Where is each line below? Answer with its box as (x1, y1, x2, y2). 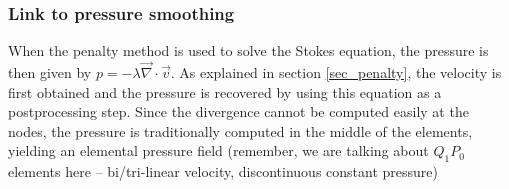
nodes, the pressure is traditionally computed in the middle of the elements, (8, 120, 473, 141)
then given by (8, 62, 92, 83)
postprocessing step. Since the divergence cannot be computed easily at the (8, 101, 469, 122)
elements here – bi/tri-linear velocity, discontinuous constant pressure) (8, 161, 438, 182)
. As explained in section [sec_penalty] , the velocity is (170, 62, 502, 83)
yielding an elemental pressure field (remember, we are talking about (8, 140, 429, 161)
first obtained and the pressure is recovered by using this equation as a (8, 81, 442, 102)
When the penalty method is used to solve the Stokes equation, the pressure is (8, 40, 489, 61)
